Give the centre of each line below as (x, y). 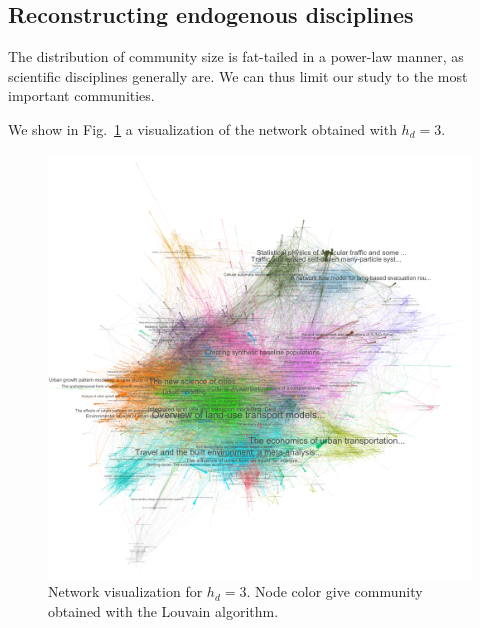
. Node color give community (334, 591)
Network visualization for (125, 591)
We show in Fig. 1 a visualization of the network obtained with (202, 128)
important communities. (81, 95)
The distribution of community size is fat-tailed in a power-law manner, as (236, 56)
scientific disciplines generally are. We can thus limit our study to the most (238, 75)
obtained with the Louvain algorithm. (163, 610)
